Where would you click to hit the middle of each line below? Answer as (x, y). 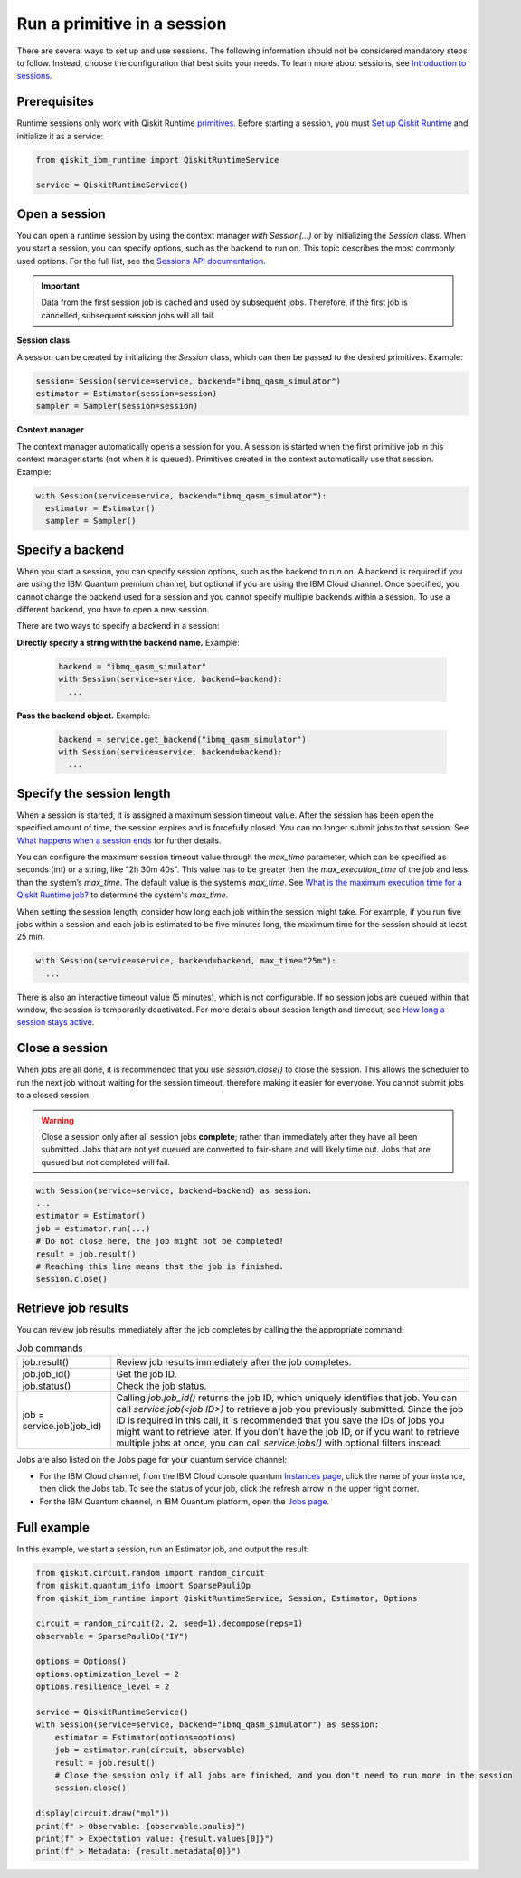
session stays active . (56, 1022)
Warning (57, 1120)
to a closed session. (54, 1095)
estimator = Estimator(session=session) (126, 394)
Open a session (61, 214)
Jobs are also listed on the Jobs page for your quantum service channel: (152, 1459)
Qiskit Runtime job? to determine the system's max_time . (123, 895)
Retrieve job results (73, 1308)
